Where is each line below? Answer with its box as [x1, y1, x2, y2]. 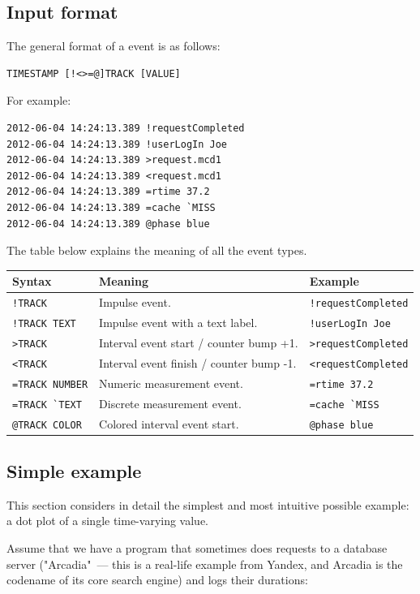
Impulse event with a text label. [99, 314, 258, 331]
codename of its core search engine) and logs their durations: [6, 571, 308, 588]
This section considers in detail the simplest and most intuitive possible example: [6, 496, 409, 513]
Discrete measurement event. [99, 394, 242, 411]
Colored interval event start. [99, 415, 239, 432]
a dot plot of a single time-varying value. [6, 512, 209, 529]
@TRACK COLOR [12, 419, 82, 431]
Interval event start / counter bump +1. [99, 334, 298, 351]
